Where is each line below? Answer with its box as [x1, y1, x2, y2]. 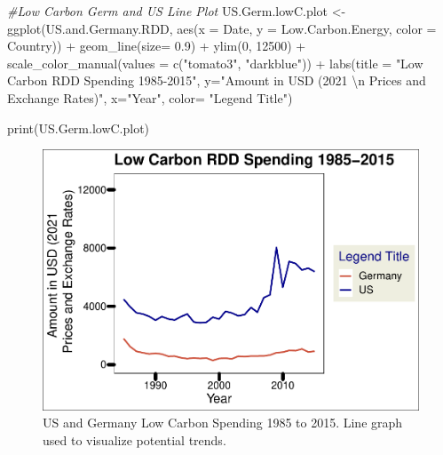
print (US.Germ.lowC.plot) [7, 118, 150, 137]
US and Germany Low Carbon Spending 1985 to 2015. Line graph [43, 413, 403, 432]
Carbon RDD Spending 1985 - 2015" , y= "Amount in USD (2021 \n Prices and [7, 71, 426, 90]
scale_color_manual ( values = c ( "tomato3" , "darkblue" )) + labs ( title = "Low [7, 53, 423, 72]
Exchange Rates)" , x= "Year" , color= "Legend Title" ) [7, 88, 293, 107]
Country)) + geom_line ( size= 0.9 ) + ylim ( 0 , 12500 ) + [7, 36, 306, 55]
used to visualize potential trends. [43, 430, 226, 449]
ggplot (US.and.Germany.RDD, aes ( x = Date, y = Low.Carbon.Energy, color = [7, 19, 437, 37]
